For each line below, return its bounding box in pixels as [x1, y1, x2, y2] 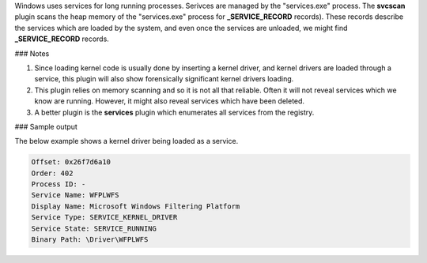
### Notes [14, 48, 50, 58]
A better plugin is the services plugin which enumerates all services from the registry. [34, 107, 315, 117]
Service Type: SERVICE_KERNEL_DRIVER [31, 213, 178, 222]
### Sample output [14, 122, 78, 131]
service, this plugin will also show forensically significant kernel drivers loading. [34, 74, 294, 84]
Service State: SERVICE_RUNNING [31, 224, 157, 233]
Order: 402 [31, 168, 74, 178]
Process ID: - [31, 180, 86, 189]
